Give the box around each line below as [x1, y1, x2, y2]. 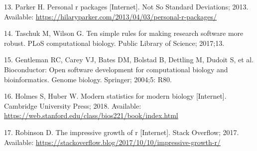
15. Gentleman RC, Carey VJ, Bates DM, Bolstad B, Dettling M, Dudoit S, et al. [4, 54, 254, 65]
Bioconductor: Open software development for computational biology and [4, 64, 228, 74]
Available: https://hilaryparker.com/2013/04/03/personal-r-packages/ [4, 11, 217, 21]
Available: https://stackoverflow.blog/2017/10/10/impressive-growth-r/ [4, 137, 221, 147]
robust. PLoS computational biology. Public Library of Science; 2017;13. [4, 37, 225, 48]
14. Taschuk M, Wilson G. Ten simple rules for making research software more [4, 28, 244, 38]
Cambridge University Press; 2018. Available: [4, 100, 141, 111]
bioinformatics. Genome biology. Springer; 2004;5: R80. [4, 74, 172, 84]
